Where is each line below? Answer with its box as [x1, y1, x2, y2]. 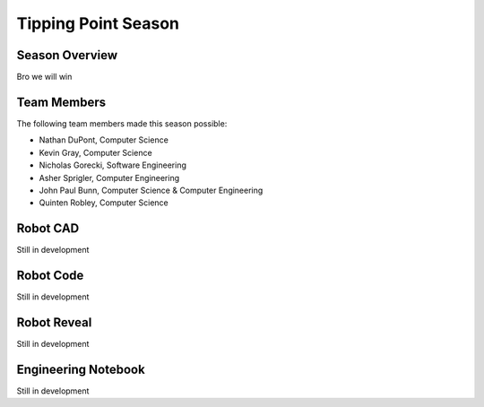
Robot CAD [16, 221, 80, 237]
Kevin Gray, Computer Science [39, 147, 152, 158]
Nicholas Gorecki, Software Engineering [39, 160, 187, 170]
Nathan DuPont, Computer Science [39, 134, 169, 145]
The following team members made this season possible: [16, 117, 228, 129]
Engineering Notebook [16, 361, 145, 377]
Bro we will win [16, 72, 73, 82]
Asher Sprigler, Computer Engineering [39, 172, 180, 183]
